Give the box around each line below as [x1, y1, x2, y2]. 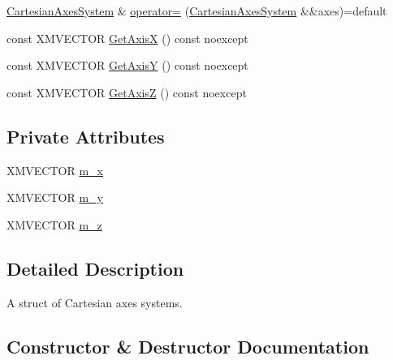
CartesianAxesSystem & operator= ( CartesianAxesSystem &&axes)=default [6, 2, 387, 19]
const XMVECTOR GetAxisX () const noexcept [6, 29, 248, 46]
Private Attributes [6, 123, 165, 148]
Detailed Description [6, 255, 184, 281]
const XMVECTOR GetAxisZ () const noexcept [6, 84, 247, 101]
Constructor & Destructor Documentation [6, 333, 369, 358]
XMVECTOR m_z [6, 216, 102, 233]
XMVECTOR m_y [6, 189, 104, 206]
